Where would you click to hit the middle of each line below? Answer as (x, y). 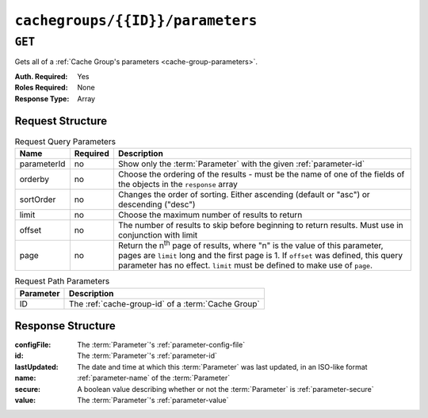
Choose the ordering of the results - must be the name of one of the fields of (261, 174)
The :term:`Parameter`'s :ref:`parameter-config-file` (161, 345)
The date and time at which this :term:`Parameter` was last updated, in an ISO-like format (222, 367)
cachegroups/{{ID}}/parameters (136, 21)
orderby (34, 179)
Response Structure (65, 326)
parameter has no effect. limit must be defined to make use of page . (245, 265)
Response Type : (42, 98)
